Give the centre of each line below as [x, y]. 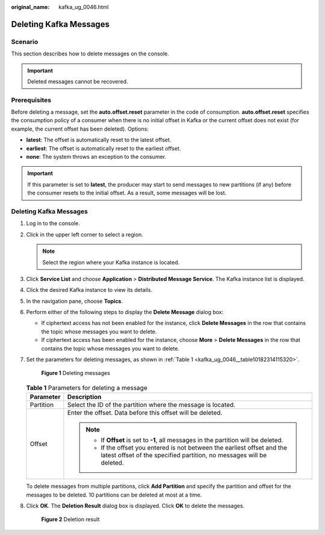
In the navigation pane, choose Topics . [75, 301]
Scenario [25, 42]
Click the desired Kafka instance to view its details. [89, 290]
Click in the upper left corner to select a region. [85, 234]
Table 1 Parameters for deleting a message [87, 388]
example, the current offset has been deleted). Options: [80, 129]
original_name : [30, 7]
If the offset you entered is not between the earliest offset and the [194, 448]
